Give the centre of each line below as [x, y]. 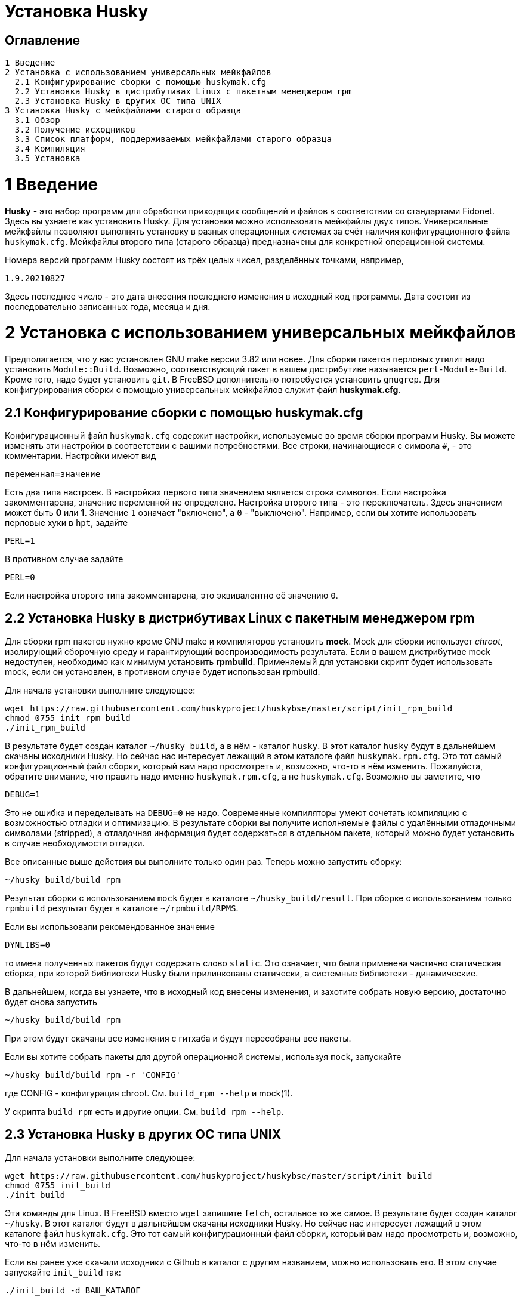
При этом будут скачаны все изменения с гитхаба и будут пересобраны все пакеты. [178, 1038]
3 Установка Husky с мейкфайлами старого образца [123, 111]
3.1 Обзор [37, 120]
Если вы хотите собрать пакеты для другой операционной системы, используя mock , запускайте [203, 1056]
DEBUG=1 [23, 794]
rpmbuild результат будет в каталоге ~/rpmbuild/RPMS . [122, 908]
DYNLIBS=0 [27, 945]
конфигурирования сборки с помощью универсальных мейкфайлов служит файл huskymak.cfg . [203, 390]
